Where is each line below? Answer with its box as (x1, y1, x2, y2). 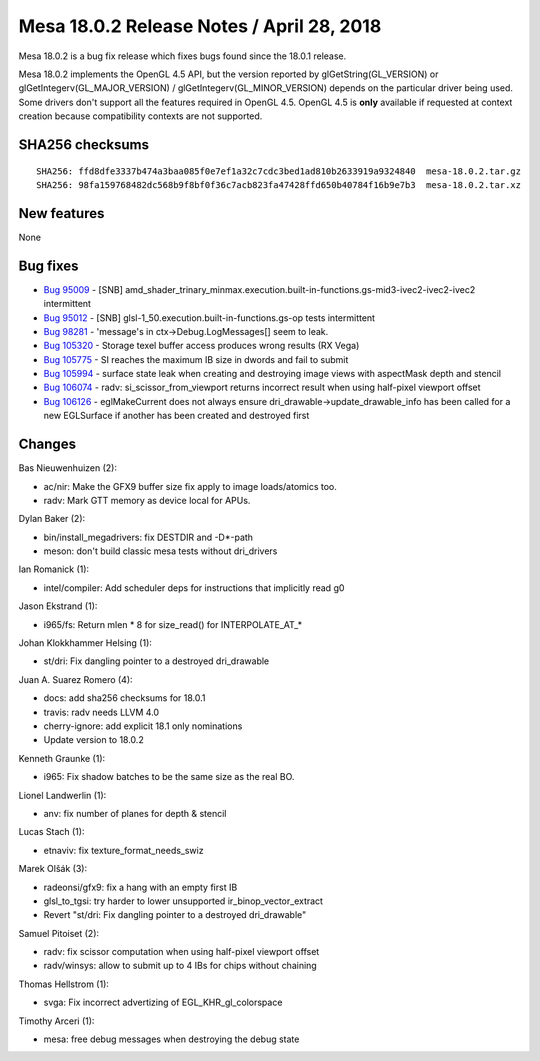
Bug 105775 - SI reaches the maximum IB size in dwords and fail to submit (43, 353, 349, 365)
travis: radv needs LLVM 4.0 (43, 706, 160, 718)
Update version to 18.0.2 (43, 734, 144, 746)
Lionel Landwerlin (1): (18, 789, 107, 801)
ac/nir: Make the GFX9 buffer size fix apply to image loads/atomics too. (43, 480, 337, 492)
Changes (18, 436, 77, 453)
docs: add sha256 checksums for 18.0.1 (43, 692, 206, 704)
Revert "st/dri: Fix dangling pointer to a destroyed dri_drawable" (43, 909, 307, 921)
